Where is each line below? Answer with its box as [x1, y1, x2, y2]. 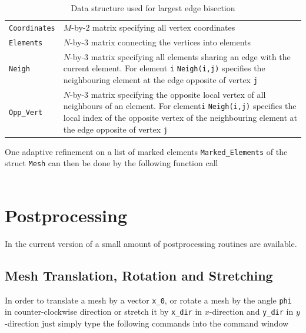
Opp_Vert [9, 108, 43, 117]
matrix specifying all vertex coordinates [92, 21, 235, 33]
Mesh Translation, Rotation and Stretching [5, 266, 273, 284]
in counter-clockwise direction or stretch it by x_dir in [5, 305, 202, 318]
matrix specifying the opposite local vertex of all [91, 88, 266, 100]
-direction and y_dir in [209, 305, 294, 318]
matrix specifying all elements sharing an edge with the [91, 50, 291, 62]
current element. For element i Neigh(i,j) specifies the [63, 62, 265, 74]
